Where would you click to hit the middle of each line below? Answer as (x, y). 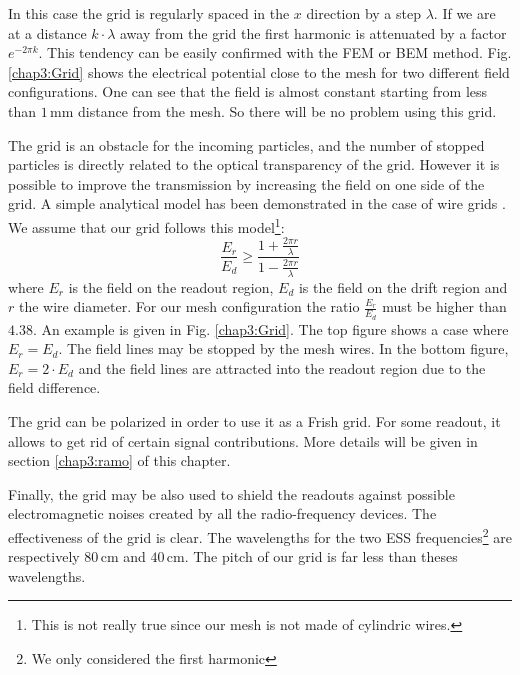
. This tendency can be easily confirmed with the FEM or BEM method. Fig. (275, 52)
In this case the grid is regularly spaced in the (149, 13)
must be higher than (444, 306)
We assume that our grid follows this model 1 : (146, 225)
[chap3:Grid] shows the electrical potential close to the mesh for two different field (259, 71)
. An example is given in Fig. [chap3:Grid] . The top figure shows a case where (270, 328)
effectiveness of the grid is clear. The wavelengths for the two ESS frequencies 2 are (260, 535)
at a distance (47, 32)
